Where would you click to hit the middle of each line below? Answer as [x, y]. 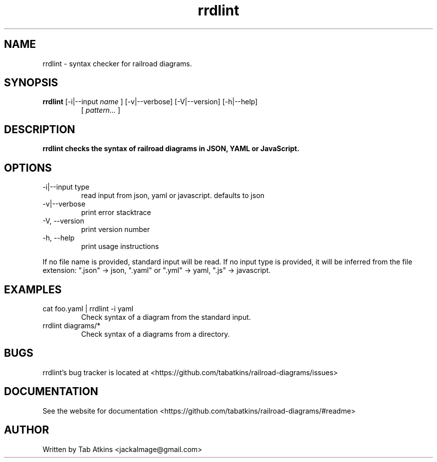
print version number [115, 230]
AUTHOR [27, 430]
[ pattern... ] [101, 110]
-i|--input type [66, 187]
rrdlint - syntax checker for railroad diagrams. [117, 63]
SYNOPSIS [31, 83]
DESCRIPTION [40, 129]
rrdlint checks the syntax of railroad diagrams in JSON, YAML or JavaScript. [171, 149]
